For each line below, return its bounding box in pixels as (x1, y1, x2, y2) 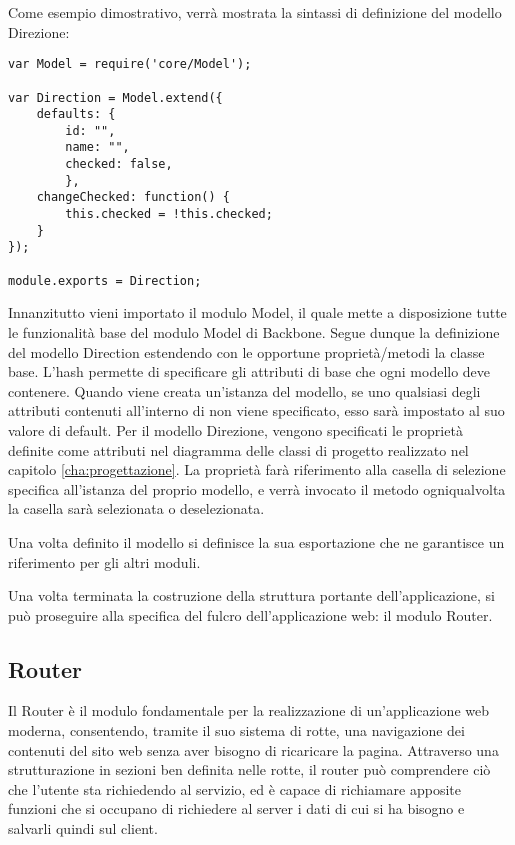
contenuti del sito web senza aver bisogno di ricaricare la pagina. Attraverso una (8, 739, 499, 760)
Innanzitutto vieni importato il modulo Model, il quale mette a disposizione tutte (8, 302, 507, 323)
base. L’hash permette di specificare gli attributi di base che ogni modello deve (8, 361, 491, 382)
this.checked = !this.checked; (65, 207, 273, 222)
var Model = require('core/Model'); (8, 57, 252, 72)
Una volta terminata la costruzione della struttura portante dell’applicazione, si (8, 585, 495, 606)
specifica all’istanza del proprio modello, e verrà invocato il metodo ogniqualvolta (8, 478, 506, 499)
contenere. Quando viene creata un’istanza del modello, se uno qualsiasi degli (8, 380, 481, 401)
